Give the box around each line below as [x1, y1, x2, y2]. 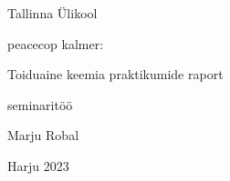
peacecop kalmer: [7, 34, 104, 53]
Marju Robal [7, 126, 79, 145]
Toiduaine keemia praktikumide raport [7, 65, 224, 84]
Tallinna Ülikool [7, 4, 98, 22]
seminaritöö [7, 95, 73, 114]
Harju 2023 [7, 156, 69, 175]
